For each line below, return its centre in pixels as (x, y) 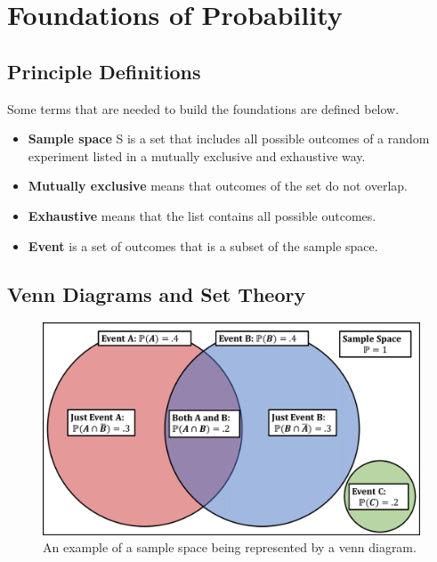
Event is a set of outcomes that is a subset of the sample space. (203, 245)
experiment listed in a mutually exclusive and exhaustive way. (197, 155)
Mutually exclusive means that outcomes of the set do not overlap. (218, 186)
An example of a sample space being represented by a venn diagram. (230, 547)
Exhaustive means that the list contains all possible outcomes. (202, 215)
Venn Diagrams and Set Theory (157, 293)
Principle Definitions (104, 71)
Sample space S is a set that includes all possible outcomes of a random (229, 138)
